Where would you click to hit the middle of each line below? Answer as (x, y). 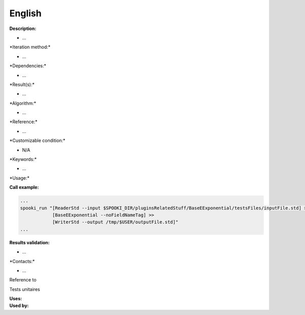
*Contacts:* (22, 261)
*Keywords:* (23, 159)
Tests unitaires (25, 289)
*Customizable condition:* (37, 140)
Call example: (24, 187)
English (25, 13)
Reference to (23, 280)
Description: (23, 28)
